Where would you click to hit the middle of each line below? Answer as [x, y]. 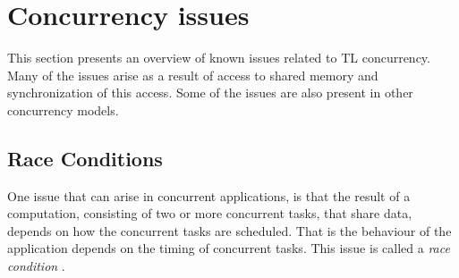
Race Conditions [85, 158]
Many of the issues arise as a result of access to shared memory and [193, 75]
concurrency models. [63, 110]
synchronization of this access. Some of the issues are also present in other [210, 93]
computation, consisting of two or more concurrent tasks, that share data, [210, 213]
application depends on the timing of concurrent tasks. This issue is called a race [229, 248]
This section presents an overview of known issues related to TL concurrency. [219, 58]
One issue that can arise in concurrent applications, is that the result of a [209, 195]
